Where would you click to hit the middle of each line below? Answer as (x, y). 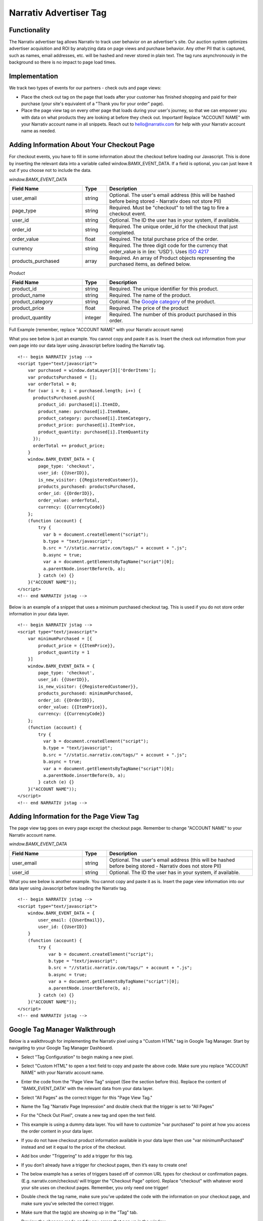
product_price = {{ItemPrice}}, (77, 645)
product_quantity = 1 (64, 652)
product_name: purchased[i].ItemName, (85, 411)
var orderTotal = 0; (52, 384)
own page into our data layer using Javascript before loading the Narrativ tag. (87, 346)
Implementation (34, 76)
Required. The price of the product (149, 308)
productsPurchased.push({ (64, 398)
